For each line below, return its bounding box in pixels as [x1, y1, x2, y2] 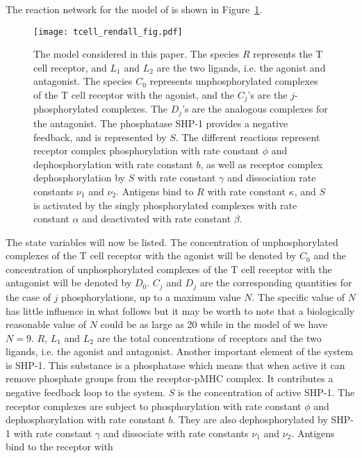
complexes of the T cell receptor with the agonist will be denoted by [6, 248, 297, 263]
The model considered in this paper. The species [33, 47, 240, 61]
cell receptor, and [33, 60, 107, 74]
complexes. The [101, 101, 168, 116]
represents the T [253, 47, 323, 61]
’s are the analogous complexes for [182, 101, 328, 116]
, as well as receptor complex [200, 156, 323, 171]
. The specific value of [252, 289, 345, 304]
